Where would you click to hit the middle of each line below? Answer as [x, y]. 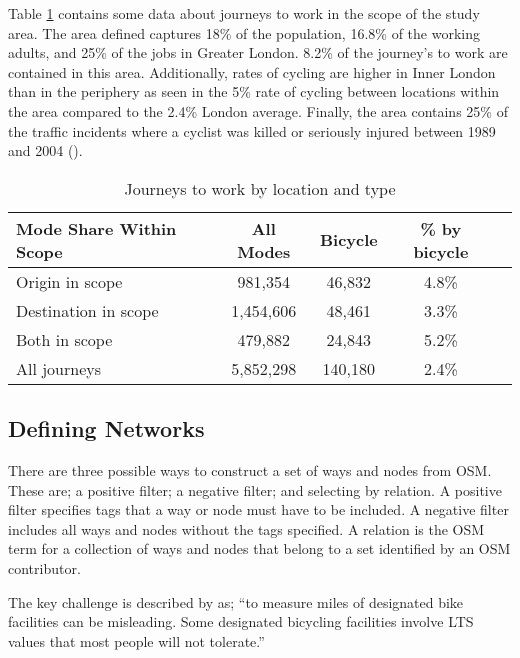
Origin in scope [69, 281]
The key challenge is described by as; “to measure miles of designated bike [236, 601]
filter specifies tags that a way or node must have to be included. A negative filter [258, 509]
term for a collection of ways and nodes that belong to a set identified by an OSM [259, 548]
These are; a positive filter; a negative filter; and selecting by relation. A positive [255, 489]
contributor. [44, 567]
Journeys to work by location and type [260, 188]
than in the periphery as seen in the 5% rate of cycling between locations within [254, 91]
